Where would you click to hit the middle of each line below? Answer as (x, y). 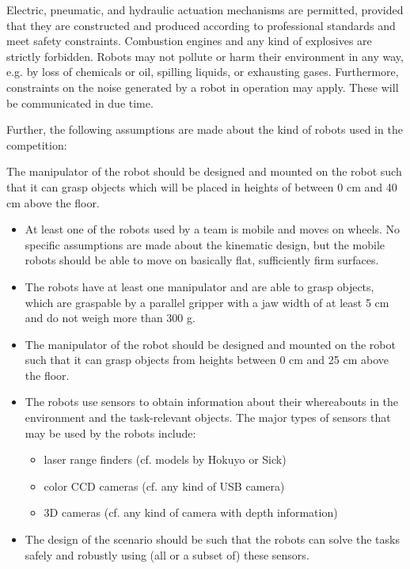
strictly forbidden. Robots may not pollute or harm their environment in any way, (205, 56)
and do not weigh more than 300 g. (110, 318)
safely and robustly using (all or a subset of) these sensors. (167, 554)
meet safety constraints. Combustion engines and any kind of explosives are (189, 41)
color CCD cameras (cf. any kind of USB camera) (164, 486)
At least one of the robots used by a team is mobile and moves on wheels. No (213, 229)
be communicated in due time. (80, 102)
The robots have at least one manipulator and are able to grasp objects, (199, 286)
